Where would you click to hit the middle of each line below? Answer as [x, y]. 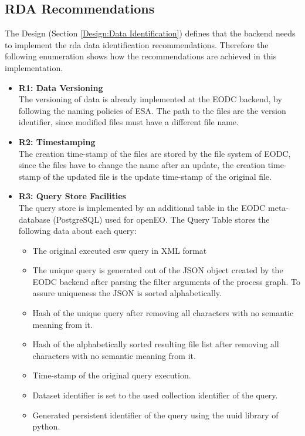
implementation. [34, 67]
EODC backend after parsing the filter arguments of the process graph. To [166, 281]
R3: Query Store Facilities [72, 196]
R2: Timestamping [57, 141]
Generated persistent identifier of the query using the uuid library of [155, 415]
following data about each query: [77, 231]
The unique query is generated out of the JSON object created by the [158, 270]
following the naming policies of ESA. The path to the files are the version [152, 110]
